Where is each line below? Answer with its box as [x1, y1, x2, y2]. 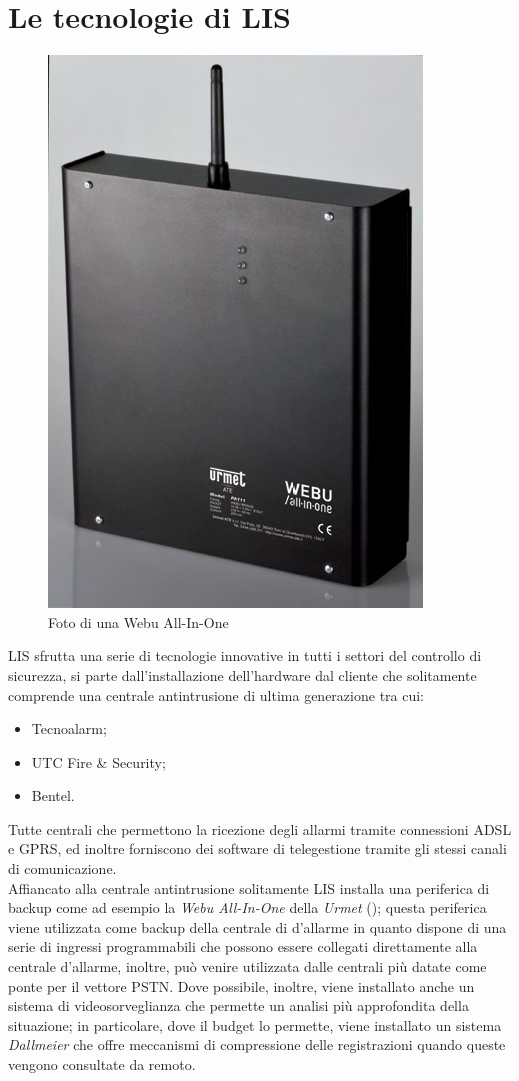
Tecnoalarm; [31, 718, 107, 739]
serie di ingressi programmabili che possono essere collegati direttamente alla [8, 936, 478, 957]
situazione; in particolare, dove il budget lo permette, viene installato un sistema [8, 1014, 502, 1035]
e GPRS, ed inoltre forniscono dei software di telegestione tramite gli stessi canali [8, 838, 507, 859]
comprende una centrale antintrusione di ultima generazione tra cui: [8, 684, 425, 705]
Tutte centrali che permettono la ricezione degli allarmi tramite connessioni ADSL [8, 818, 512, 839]
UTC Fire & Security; [31, 751, 166, 772]
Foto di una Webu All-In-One [48, 611, 229, 632]
